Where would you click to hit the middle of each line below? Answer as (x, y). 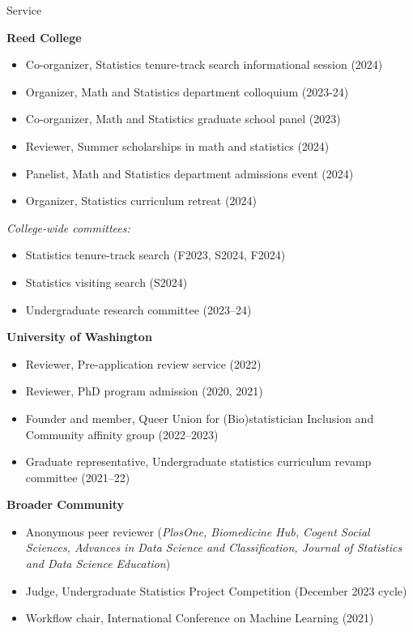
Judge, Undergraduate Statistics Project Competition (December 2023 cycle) (216, 590)
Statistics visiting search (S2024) (106, 282)
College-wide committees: (68, 227)
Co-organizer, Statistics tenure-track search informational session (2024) (204, 64)
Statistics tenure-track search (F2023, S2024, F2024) (155, 255)
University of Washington (79, 337)
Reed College (44, 37)
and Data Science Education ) (98, 564)
